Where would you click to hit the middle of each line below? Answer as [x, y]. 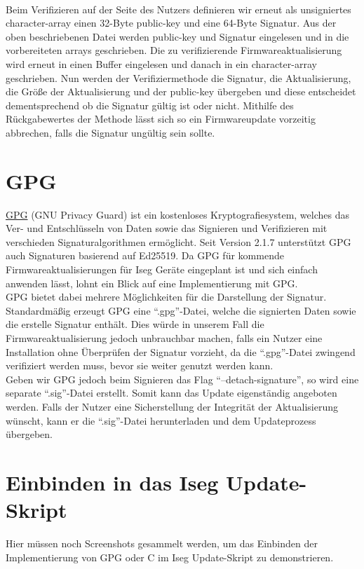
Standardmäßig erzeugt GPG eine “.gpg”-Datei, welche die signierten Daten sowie [181, 310]
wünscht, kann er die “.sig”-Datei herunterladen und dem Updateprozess [161, 420]
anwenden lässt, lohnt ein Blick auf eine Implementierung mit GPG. [152, 283]
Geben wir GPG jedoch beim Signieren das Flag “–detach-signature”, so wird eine [182, 379]
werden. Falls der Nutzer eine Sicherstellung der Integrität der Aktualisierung [172, 406]
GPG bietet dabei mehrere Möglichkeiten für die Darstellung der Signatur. [166, 297]
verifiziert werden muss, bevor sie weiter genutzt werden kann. [140, 365]
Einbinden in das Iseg [112, 482]
